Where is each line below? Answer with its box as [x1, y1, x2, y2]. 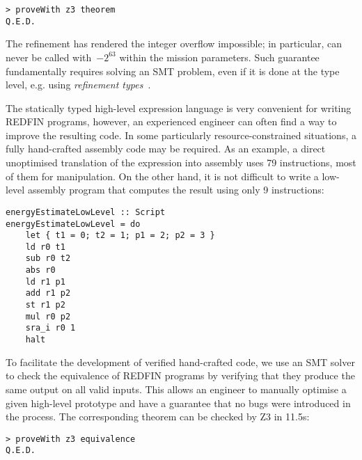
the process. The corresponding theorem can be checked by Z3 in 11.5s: [6, 409, 310, 424]
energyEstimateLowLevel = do [6, 219, 141, 229]
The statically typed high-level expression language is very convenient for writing [6, 100, 352, 115]
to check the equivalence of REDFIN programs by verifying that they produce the [6, 368, 355, 383]
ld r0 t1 [25, 241, 65, 252]
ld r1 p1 [25, 276, 65, 287]
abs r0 [25, 265, 56, 276]
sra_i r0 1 [25, 323, 76, 333]
